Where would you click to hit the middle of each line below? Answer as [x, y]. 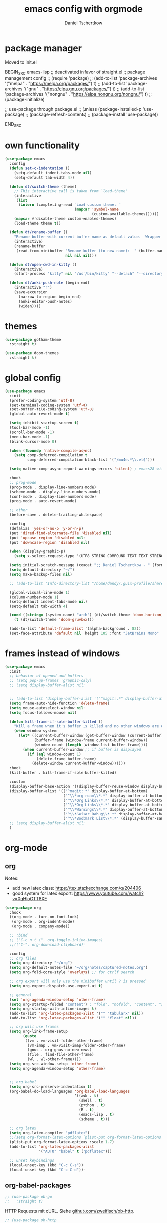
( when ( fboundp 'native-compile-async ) [51, 451]
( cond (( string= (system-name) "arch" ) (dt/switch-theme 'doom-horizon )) [87, 615]
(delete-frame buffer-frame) [67, 759]
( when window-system [35, 731]
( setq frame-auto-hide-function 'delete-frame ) [60, 703]
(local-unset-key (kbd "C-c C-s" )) [46, 1165]
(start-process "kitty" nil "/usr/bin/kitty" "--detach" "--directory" [90, 274]
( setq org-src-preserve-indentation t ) [51, 1087]
